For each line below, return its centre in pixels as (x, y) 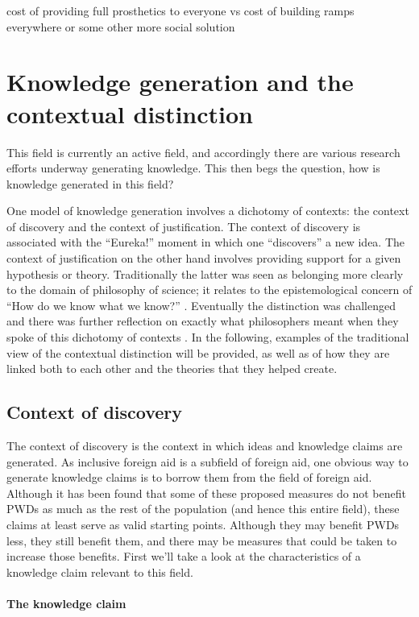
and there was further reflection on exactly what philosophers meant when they (203, 321)
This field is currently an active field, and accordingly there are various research (203, 152)
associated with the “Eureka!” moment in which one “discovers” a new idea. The (206, 242)
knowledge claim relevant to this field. (100, 571)
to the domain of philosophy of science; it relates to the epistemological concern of (209, 290)
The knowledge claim (66, 603)
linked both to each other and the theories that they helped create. (172, 369)
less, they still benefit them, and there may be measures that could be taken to (202, 540)
